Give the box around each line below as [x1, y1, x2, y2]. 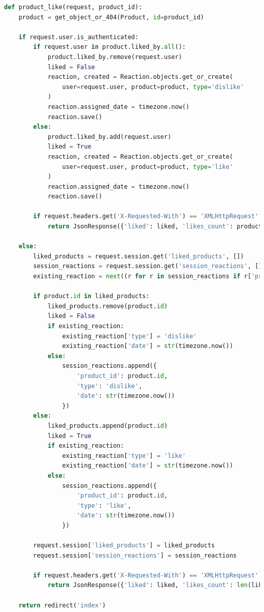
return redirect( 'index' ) [18, 601, 106, 609]
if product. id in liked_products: [33, 293, 150, 300]
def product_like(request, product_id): [4, 4, 143, 11]
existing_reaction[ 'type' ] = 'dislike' [62, 332, 197, 340]
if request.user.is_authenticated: [18, 33, 139, 41]
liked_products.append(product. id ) [47, 422, 168, 429]
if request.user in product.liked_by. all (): [33, 43, 186, 51]
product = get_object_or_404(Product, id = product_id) [18, 13, 204, 21]
